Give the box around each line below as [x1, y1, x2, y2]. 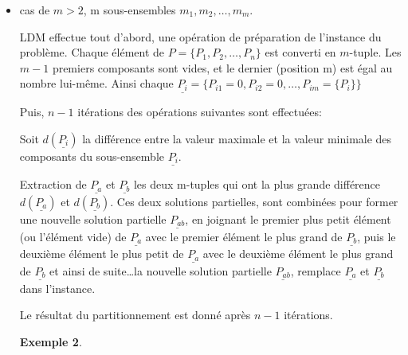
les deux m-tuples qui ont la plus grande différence [133, 176, 381, 193]
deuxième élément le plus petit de [19, 245, 184, 262]
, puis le [357, 228, 396, 244]
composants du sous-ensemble [19, 147, 164, 164]
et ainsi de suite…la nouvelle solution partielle [49, 263, 272, 279]
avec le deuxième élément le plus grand [202, 245, 394, 262]
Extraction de [19, 176, 87, 193]
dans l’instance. [19, 279, 96, 296]
